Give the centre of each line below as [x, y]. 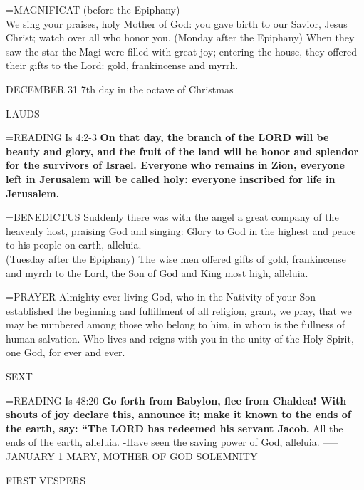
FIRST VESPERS [46, 480]
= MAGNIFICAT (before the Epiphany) [93, 9]
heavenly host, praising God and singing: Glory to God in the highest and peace [181, 230]
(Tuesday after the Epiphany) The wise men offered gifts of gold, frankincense [176, 258]
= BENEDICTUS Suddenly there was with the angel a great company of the [172, 217]
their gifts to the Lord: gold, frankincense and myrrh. [122, 65]
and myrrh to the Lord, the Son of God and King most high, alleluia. [157, 272]
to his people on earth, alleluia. [74, 245]
